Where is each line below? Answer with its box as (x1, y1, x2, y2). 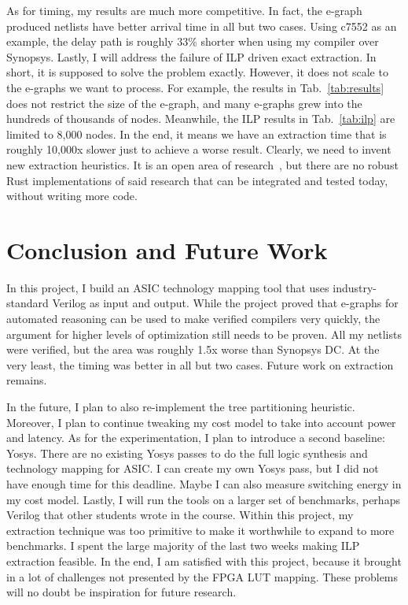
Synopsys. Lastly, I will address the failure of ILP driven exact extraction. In (6, 48, 377, 65)
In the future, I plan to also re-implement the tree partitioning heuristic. (6, 399, 355, 414)
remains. (6, 372, 47, 388)
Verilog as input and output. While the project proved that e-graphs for (52, 295, 399, 311)
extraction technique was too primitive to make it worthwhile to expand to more (6, 521, 395, 538)
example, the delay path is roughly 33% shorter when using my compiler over (6, 33, 379, 50)
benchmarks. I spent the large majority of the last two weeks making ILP (6, 537, 360, 554)
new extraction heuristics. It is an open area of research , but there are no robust (6, 156, 399, 173)
